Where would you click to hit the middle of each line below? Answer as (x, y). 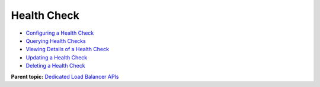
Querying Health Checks (56, 41)
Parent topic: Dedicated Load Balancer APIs (65, 76)
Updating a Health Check (57, 57)
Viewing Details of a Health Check (68, 49)
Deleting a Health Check (55, 66)
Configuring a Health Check (60, 33)
